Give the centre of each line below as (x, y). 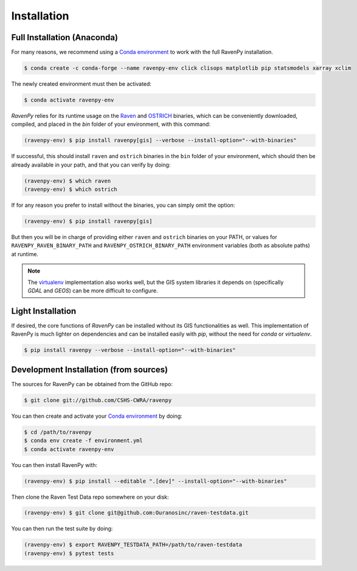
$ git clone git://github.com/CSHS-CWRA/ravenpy (98, 400)
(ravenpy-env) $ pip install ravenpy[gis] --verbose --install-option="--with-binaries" (161, 140)
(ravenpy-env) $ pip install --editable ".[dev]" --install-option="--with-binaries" (155, 481)
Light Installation (44, 311)
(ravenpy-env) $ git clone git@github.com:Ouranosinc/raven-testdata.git (136, 513)
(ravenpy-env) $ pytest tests (69, 553)
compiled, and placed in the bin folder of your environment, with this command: (111, 124)
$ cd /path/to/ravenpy (58, 432)
